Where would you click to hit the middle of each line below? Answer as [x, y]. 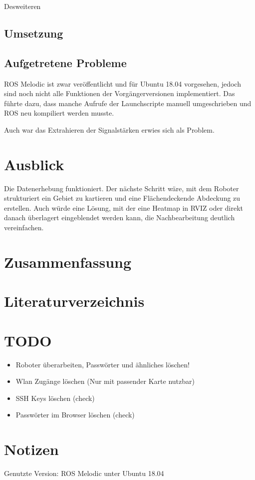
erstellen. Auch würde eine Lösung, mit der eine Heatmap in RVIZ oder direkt [124, 207]
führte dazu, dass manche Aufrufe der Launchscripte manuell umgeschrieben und [128, 103]
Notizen [31, 449]
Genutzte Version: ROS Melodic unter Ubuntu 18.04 [84, 473]
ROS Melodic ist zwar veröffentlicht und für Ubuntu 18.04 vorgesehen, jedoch [123, 83]
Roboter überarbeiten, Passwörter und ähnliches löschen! [103, 364]
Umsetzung [34, 33]
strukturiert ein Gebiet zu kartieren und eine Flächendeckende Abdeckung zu [122, 198]
